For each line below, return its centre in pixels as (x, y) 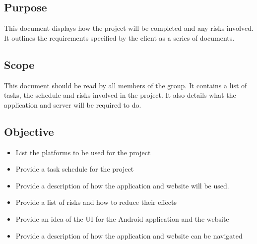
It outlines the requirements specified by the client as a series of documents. (119, 37)
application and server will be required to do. (73, 104)
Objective (29, 131)
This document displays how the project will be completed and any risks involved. (129, 28)
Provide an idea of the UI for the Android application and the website (122, 218)
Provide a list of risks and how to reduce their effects (96, 202)
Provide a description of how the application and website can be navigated (129, 235)
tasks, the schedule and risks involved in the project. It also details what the (120, 95)
